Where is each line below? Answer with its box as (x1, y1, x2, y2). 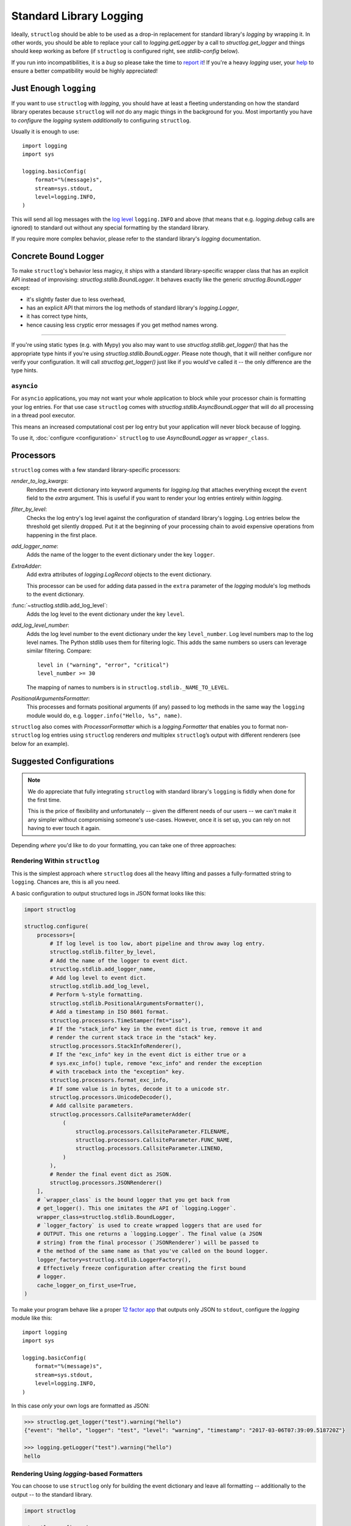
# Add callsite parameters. (49, 1102, 134, 1109)
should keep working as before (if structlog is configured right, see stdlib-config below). (11, 48, 240, 55)
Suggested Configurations (11, 756, 115, 766)
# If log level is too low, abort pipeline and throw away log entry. (49, 940, 265, 947)
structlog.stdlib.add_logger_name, (49, 966, 157, 973)
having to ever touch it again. (27, 825, 101, 832)
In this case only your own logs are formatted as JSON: (11, 1401, 150, 1409)
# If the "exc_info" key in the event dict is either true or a (49, 1051, 246, 1058)
